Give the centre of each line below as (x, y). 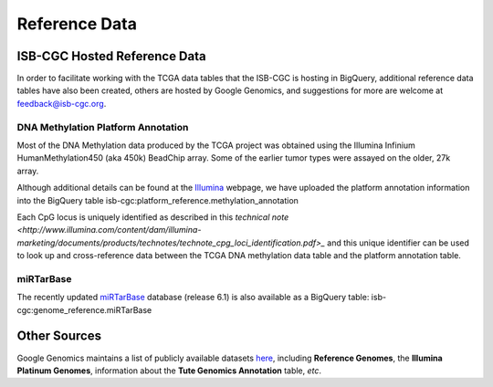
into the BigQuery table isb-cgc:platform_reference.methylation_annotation (157, 200)
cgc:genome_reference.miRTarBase (84, 309)
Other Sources (59, 336)
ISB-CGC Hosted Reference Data (111, 56)
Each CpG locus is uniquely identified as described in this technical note (153, 217)
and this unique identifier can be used (399, 243)
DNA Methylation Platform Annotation (103, 127)
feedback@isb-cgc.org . (62, 103)
